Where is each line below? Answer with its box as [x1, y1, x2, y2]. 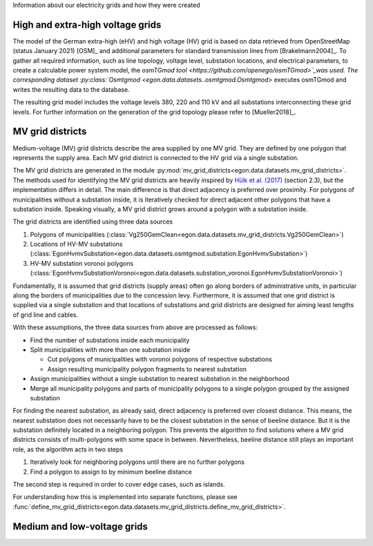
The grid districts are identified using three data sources [12, 217, 173, 226]
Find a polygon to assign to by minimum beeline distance [30, 467, 193, 476]
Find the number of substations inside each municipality [30, 335, 190, 344]
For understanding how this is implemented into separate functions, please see [12, 493, 238, 501]
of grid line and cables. [12, 311, 79, 319]
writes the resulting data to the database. [12, 85, 131, 93]
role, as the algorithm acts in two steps [12, 445, 124, 454]
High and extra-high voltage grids [12, 19, 162, 30]
